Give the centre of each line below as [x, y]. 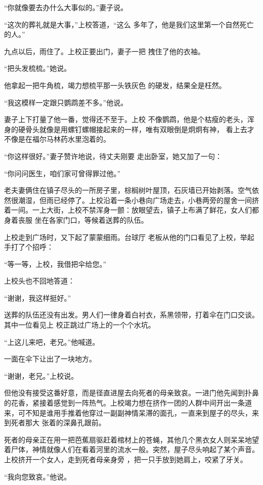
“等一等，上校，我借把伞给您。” [55, 264]
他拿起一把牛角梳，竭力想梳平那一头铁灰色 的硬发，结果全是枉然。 [115, 85]
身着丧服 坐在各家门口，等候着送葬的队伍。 [76, 219]
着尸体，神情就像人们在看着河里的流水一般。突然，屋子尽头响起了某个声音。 [131, 449]
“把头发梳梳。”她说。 [38, 68]
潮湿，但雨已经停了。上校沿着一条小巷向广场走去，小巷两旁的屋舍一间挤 [138, 200]
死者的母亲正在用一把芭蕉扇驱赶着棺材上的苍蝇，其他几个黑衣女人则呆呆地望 [131, 439]
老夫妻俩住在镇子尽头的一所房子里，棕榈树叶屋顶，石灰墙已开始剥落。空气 [128, 190]
